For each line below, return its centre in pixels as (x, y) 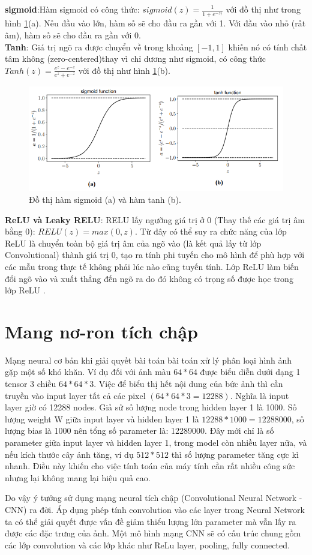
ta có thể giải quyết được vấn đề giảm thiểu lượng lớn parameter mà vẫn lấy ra (151, 521)
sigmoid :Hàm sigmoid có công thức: (72, 9)
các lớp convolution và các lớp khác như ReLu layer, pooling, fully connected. (147, 544)
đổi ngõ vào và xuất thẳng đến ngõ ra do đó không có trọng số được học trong (149, 278)
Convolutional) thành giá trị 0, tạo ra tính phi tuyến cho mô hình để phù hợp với (155, 255)
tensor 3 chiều (31, 384)
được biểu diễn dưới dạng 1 (250, 372)
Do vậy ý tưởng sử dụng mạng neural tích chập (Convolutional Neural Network (151, 498)
